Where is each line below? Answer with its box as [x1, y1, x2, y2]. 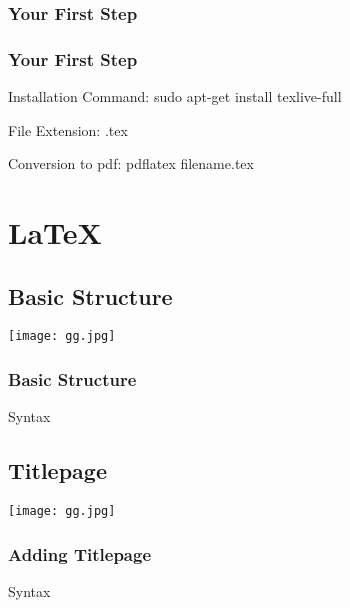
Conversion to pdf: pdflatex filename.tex [8, 153, 254, 174]
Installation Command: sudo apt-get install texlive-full [8, 86, 342, 107]
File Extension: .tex [8, 119, 128, 140]
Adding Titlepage [8, 541, 152, 566]
